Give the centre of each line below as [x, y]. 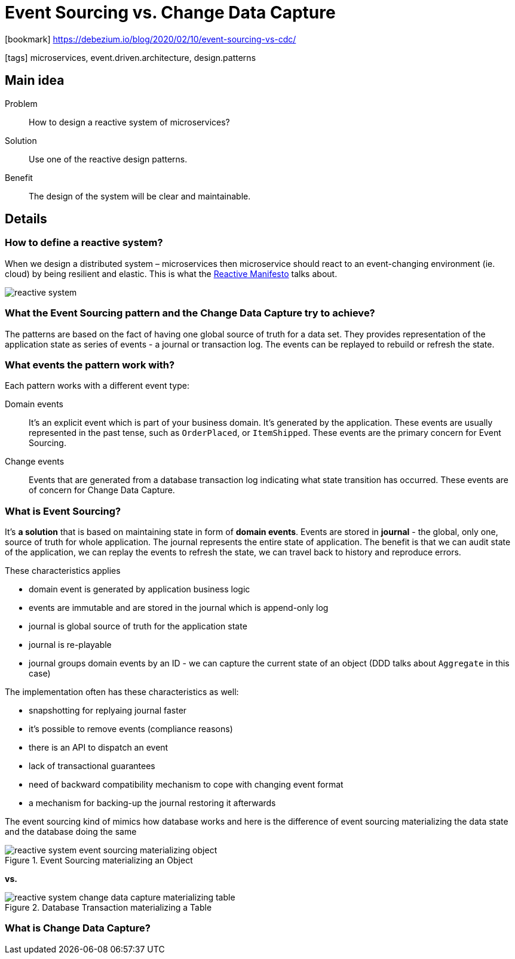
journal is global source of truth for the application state [138, 626]
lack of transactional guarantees [92, 766]
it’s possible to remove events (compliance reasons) [131, 729]
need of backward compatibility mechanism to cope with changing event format [186, 785]
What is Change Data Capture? [78, 928]
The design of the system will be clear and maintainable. [140, 196]
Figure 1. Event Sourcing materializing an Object [99, 860]
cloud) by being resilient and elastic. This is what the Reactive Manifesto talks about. [171, 273]
